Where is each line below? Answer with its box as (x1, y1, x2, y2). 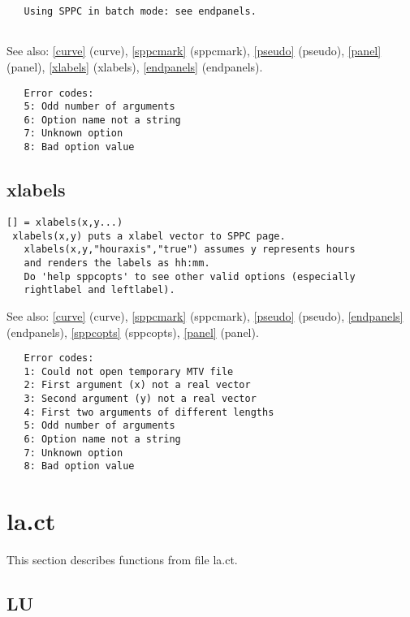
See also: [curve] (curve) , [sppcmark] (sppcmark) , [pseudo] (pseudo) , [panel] (6, 42, 382, 59)
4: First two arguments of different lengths (24, 406, 274, 418)
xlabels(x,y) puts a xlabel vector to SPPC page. (12, 230, 286, 242)
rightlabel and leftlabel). (24, 284, 175, 296)
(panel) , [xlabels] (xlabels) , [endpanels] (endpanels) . (6, 58, 263, 75)
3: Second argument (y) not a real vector (24, 393, 257, 405)
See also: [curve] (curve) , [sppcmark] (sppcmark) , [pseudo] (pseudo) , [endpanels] (6, 307, 404, 324)
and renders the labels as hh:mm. (24, 257, 210, 269)
